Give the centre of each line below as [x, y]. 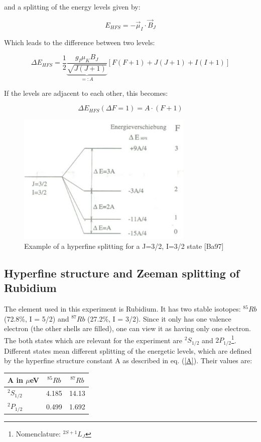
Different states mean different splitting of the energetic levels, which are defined [128, 350]
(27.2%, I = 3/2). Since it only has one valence [159, 318]
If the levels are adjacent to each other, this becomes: [86, 93]
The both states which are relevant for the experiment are [93, 340]
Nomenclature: [38, 434]
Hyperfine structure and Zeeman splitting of [122, 273]
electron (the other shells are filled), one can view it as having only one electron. [127, 328]
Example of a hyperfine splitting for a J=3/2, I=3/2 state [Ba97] [124, 246]
